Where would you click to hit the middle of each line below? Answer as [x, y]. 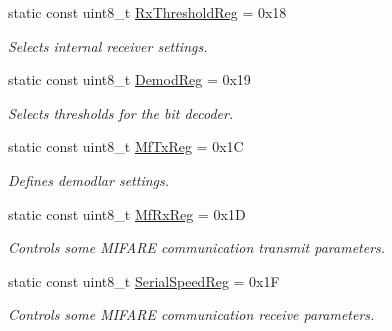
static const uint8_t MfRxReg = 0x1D [127, 213]
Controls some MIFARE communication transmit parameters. [197, 247]
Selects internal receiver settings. [108, 45]
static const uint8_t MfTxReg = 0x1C [126, 146]
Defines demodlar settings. [89, 179]
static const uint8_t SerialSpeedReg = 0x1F [144, 280]
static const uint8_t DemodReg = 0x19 [129, 79]
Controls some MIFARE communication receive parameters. [191, 314]
